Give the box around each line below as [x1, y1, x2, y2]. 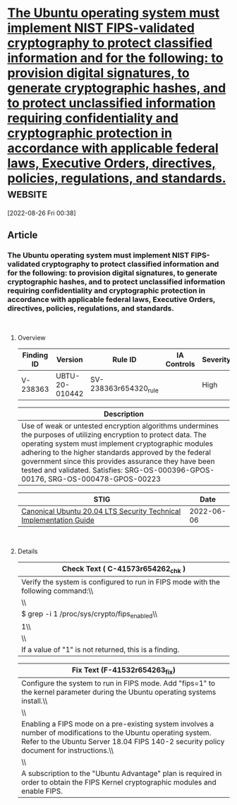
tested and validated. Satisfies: [20, 465, 123, 475]
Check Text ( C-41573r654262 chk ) [61, 564, 186, 574]
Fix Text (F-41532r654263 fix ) [71, 665, 176, 676]
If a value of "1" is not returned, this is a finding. [20, 645, 180, 654]
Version [56, 354, 83, 364]
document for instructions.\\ [20, 746, 114, 755]
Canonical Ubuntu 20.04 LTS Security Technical [20, 506, 181, 516]
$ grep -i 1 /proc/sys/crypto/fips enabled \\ [20, 608, 157, 620]
